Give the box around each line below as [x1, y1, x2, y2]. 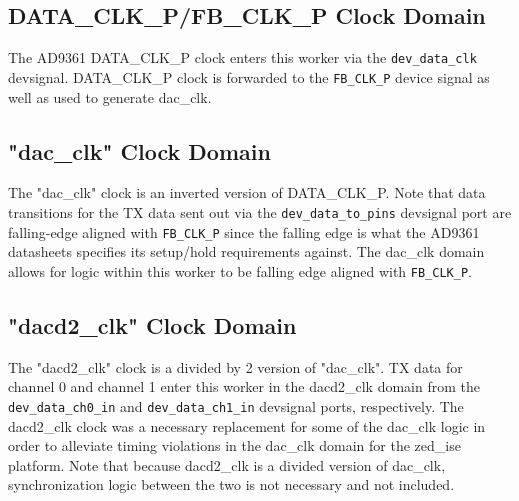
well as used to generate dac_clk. [8, 86, 212, 107]
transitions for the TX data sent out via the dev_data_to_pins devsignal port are [8, 201, 512, 222]
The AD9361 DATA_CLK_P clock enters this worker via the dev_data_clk [8, 47, 477, 68]
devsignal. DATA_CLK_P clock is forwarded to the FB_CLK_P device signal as [8, 66, 490, 87]
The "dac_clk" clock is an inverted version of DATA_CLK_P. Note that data [8, 182, 486, 203]
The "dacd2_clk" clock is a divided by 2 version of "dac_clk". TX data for [8, 356, 463, 377]
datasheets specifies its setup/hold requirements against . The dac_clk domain [8, 241, 485, 262]
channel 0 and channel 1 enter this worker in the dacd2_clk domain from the [8, 376, 480, 397]
